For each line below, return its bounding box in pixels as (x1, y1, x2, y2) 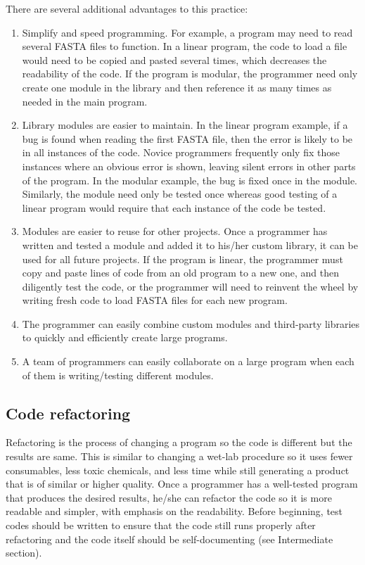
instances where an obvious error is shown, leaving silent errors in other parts (22, 158, 356, 173)
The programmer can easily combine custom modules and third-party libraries (22, 316, 360, 331)
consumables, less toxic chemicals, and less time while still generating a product (6, 462, 350, 477)
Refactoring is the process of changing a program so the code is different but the (6, 435, 352, 450)
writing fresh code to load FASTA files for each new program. (22, 293, 288, 307)
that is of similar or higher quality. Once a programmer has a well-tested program (6, 476, 358, 491)
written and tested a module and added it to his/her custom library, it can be (22, 237, 358, 252)
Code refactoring (6, 402, 131, 424)
